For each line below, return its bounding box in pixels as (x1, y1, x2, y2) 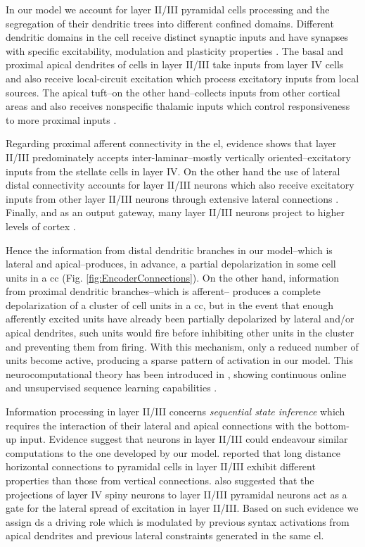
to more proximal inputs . (6, 112, 117, 127)
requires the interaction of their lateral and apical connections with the (6, 417, 312, 432)
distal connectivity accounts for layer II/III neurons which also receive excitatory (6, 177, 354, 192)
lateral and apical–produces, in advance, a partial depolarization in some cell (6, 256, 336, 271)
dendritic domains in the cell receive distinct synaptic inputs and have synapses (6, 30, 349, 44)
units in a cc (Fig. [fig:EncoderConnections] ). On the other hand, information (6, 270, 340, 284)
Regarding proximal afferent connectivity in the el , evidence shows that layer (6, 136, 337, 151)
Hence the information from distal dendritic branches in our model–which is (6, 242, 333, 257)
